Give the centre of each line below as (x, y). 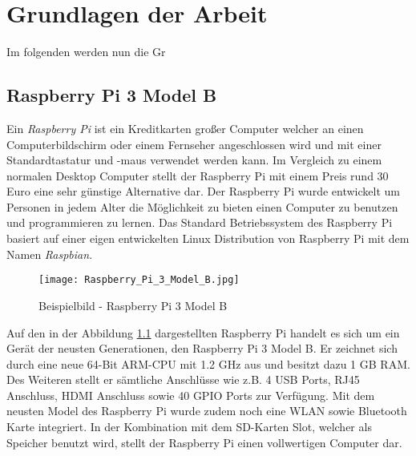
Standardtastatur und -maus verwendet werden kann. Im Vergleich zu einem (194, 160)
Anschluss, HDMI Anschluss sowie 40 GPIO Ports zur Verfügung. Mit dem (191, 395)
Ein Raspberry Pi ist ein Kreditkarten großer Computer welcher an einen (185, 128)
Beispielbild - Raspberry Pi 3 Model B (133, 305)
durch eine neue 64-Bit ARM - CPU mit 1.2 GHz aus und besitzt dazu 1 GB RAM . (208, 363)
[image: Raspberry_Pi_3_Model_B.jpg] (139, 280)
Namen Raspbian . (50, 254)
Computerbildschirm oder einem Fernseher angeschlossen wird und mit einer (194, 144)
